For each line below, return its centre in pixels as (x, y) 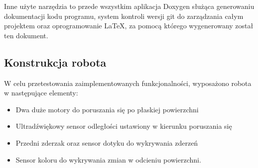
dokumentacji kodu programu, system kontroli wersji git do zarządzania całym (124, 16)
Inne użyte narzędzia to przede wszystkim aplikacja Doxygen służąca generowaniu (129, 6)
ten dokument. (26, 35)
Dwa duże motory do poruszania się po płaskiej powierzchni (107, 109)
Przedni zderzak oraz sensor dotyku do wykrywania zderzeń (107, 142)
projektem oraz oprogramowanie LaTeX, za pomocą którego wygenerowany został (129, 26)
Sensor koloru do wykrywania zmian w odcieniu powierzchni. (108, 159)
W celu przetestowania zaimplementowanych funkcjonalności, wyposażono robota (128, 83)
